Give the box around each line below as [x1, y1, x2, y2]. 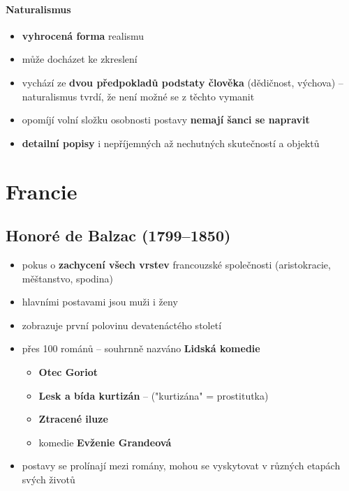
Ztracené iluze [38, 411, 108, 426]
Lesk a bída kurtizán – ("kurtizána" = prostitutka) [38, 388, 269, 402]
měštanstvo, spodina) [22, 271, 113, 285]
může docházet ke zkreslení [22, 52, 138, 66]
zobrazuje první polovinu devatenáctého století [22, 317, 222, 332]
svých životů [22, 471, 75, 486]
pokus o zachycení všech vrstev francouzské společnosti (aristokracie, [22, 257, 331, 271]
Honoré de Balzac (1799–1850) [6, 225, 231, 246]
